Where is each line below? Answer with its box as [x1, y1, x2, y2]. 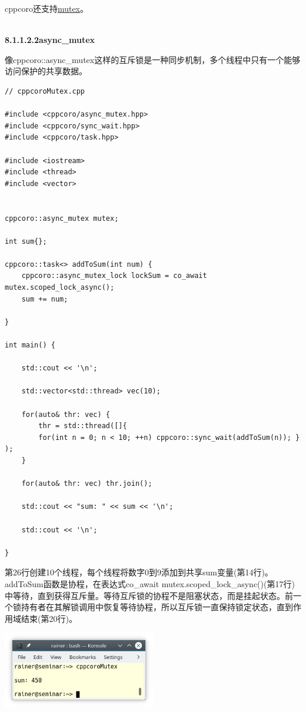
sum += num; [21, 294, 68, 303]
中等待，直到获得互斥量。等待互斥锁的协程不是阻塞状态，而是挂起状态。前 [5, 589, 293, 601]
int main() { [5, 341, 55, 350]
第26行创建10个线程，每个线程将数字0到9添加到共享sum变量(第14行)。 [5, 566, 273, 578]
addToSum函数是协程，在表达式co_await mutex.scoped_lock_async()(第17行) [5, 577, 295, 590]
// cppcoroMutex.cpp [5, 87, 85, 95]
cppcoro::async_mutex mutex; [5, 214, 119, 223]
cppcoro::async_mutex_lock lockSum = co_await [21, 271, 207, 280]
